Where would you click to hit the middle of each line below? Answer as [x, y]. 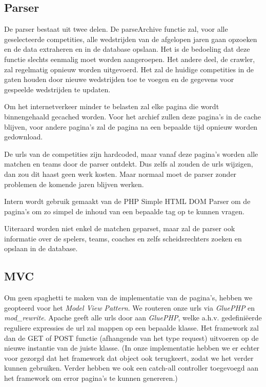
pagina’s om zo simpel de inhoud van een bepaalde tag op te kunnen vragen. [124, 211]
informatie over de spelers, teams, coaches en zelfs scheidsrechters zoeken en [123, 238]
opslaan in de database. [41, 248]
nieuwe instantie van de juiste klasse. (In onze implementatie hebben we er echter [132, 348]
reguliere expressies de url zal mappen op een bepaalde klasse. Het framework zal [131, 328]
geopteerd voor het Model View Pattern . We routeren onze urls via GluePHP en [130, 307]
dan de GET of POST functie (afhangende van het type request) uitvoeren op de [131, 338]
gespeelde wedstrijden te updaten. [57, 89]
